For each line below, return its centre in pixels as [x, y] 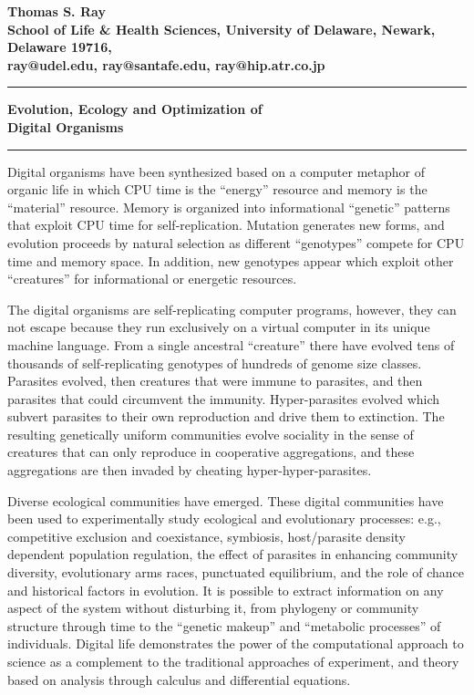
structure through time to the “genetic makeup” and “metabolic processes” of [224, 625]
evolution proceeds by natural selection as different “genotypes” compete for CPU [236, 242]
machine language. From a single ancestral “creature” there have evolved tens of [231, 344]
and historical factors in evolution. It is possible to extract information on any [226, 590]
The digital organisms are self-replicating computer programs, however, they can [232, 309]
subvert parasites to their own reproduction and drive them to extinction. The [226, 416]
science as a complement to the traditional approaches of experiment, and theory [233, 661]
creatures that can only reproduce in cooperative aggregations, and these [211, 452]
